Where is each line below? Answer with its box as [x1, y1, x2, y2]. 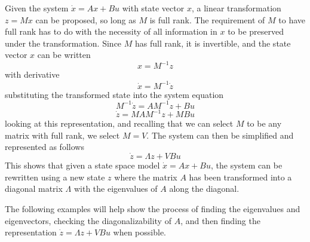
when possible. [113, 226, 167, 238]
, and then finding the [180, 214, 260, 226]
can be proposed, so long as [35, 13, 136, 26]
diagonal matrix [5, 182, 63, 195]
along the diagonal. [169, 182, 240, 195]
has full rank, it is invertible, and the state [134, 36, 291, 49]
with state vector [122, 2, 185, 14]
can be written [37, 48, 91, 61]
